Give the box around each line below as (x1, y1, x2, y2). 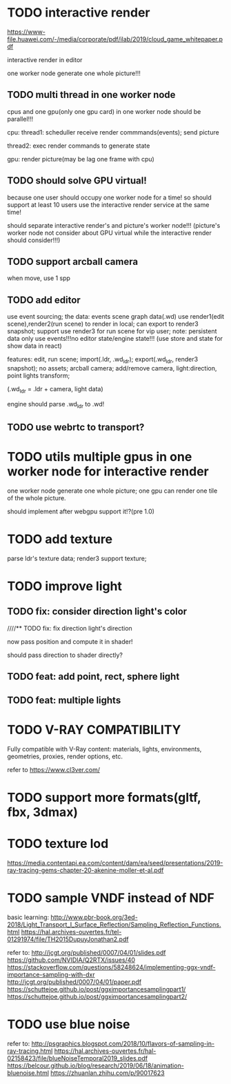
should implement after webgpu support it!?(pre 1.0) (7, 507, 155, 515)
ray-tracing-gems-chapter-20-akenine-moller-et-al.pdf (7, 866, 164, 874)
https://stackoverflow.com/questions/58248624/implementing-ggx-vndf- (7, 963, 216, 971)
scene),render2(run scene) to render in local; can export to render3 (7, 319, 199, 328)
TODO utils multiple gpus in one (7, 449, 192, 465)
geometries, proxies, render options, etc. (7, 752, 123, 760)
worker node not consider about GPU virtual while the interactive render (7, 228, 212, 237)
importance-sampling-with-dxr (7, 970, 95, 978)
